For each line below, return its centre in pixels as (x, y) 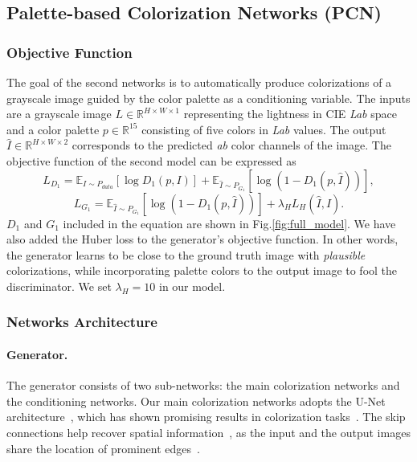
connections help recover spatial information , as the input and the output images (208, 432)
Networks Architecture (82, 322)
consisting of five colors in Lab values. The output (264, 129)
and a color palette (53, 129)
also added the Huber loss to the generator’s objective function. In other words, (202, 239)
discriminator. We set (59, 286)
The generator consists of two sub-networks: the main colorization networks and (203, 385)
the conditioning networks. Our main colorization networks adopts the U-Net (196, 401)
